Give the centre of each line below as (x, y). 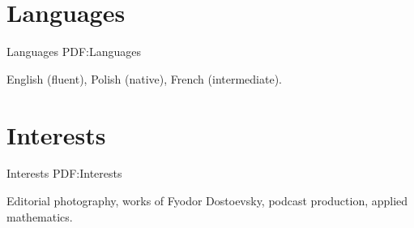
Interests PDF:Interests (64, 173)
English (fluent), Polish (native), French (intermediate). (144, 78)
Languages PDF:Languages (74, 52)
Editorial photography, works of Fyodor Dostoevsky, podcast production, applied (207, 201)
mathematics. (40, 216)
